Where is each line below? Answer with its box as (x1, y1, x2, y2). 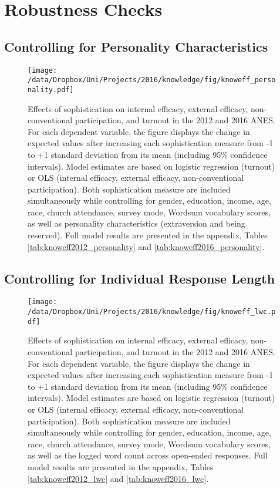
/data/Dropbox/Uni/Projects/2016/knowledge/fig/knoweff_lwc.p (28, 308, 276, 316)
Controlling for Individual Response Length (4, 269, 275, 287)
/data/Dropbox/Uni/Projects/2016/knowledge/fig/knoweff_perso (28, 76, 276, 85)
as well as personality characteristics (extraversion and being (28, 217, 245, 230)
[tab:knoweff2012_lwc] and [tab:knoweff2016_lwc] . (28, 472, 209, 484)
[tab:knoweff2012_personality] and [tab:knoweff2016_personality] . (28, 240, 265, 252)
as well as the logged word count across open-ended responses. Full (28, 449, 268, 461)
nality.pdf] (28, 85, 74, 94)
